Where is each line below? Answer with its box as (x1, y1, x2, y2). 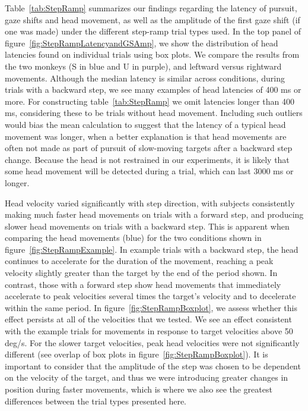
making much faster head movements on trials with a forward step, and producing (5, 208, 304, 221)
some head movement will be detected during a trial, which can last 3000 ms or (5, 165, 294, 177)
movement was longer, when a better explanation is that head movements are (5, 130, 287, 142)
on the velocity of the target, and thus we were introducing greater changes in (5, 371, 288, 384)
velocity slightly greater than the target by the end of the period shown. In (5, 266, 278, 279)
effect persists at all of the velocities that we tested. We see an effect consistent (5, 313, 292, 325)
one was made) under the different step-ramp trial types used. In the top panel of (5, 25, 301, 37)
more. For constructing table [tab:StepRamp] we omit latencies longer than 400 (5, 95, 294, 107)
